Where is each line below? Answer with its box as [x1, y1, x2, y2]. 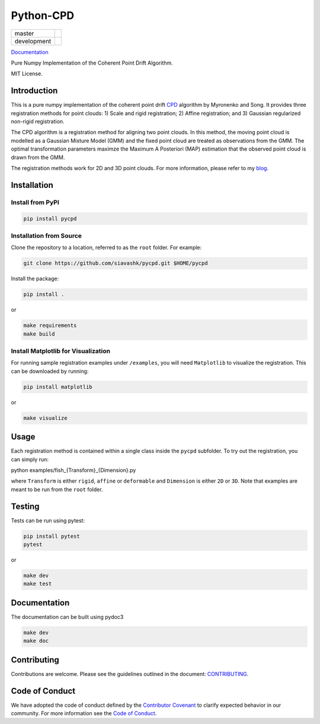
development [14, 37, 52, 45]
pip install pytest [23, 532, 80, 540]
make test [23, 581, 52, 587]
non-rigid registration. [11, 118, 65, 125]
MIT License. [11, 70, 43, 77]
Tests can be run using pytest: [11, 516, 85, 524]
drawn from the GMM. [11, 154, 65, 161]
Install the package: [11, 275, 59, 282]
